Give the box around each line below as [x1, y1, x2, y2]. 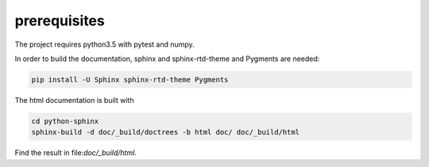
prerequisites [14, 12, 105, 29]
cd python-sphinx [31, 116, 99, 126]
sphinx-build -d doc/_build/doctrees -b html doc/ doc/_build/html [31, 127, 300, 137]
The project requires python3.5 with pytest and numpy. [14, 40, 195, 49]
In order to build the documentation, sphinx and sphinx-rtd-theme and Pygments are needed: [14, 54, 320, 63]
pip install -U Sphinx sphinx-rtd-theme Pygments [31, 75, 229, 84]
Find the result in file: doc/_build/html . [14, 148, 137, 158]
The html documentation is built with [14, 95, 134, 104]
